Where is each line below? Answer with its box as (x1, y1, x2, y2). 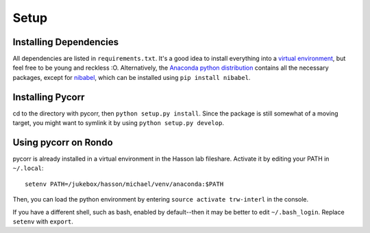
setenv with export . (12, 217, 73, 225)
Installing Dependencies (12, 36, 119, 48)
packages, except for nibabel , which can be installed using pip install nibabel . (12, 73, 251, 81)
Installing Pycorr (12, 91, 85, 102)
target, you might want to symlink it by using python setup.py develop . (12, 119, 224, 127)
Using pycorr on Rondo (12, 137, 113, 148)
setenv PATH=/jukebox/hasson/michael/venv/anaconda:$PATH (25, 180, 224, 188)
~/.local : (12, 164, 44, 172)
